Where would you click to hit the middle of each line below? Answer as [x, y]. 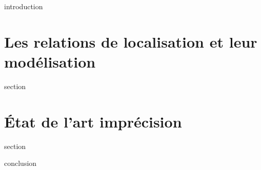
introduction [24, 6]
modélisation [50, 61]
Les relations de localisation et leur [131, 41]
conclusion [21, 163]
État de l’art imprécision [93, 121]
